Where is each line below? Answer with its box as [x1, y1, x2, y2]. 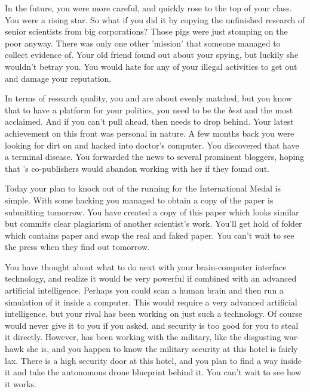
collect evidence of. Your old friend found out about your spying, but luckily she [5, 48, 299, 61]
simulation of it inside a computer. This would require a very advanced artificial [5, 295, 297, 308]
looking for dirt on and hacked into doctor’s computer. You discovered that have [5, 138, 299, 151]
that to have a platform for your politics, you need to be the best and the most [5, 103, 293, 116]
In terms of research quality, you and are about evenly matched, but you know [5, 92, 292, 104]
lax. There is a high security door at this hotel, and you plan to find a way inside [5, 354, 302, 366]
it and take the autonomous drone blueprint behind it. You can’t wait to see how [5, 366, 302, 378]
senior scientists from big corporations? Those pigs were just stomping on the [5, 25, 288, 38]
